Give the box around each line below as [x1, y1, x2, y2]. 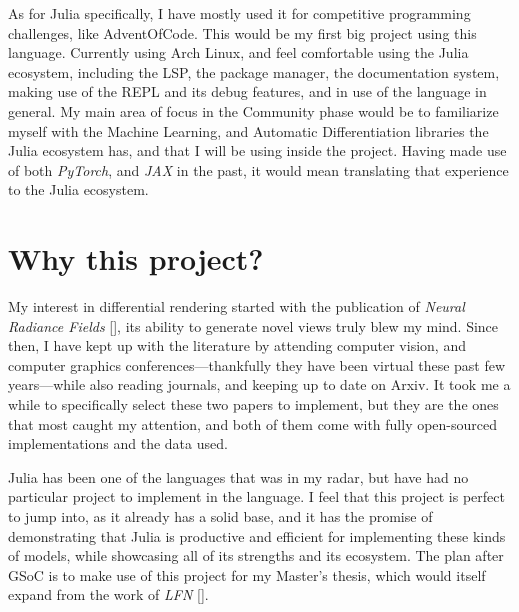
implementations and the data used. [8, 433, 228, 454]
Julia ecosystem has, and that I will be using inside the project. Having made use [8, 140, 507, 161]
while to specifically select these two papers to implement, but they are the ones [8, 394, 499, 415]
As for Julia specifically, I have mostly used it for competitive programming [8, 3, 471, 23]
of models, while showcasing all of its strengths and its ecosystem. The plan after [8, 545, 504, 566]
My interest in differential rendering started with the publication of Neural [8, 296, 465, 317]
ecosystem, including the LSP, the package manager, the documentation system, [8, 61, 500, 82]
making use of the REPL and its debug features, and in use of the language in [8, 81, 487, 102]
